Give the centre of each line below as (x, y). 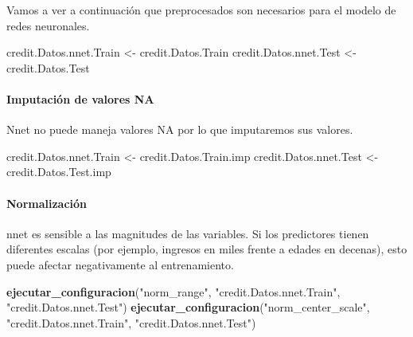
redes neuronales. (48, 25)
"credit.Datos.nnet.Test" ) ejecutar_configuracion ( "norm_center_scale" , (188, 307)
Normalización (47, 203)
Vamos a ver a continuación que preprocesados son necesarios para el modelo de (201, 10)
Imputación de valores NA (80, 98)
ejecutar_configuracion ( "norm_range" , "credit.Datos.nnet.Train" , (173, 291)
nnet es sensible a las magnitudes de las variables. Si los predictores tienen (188, 233)
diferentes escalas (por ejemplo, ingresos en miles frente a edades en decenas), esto (207, 249)
